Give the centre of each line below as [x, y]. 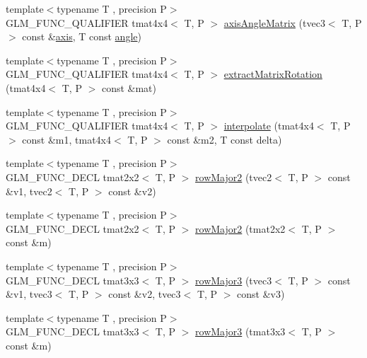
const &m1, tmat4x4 [66, 139]
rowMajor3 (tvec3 [234, 280]
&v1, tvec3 [29, 294]
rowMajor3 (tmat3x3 [240, 331]
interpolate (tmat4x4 [269, 126]
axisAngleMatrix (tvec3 [274, 22]
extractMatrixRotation [273, 74]
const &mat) [129, 87]
